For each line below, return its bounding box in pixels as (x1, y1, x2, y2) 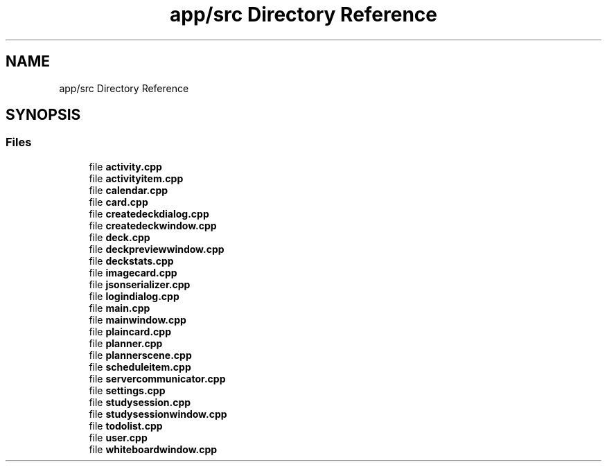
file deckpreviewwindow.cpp (89, 243, 225, 255)
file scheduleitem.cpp (89, 360, 191, 373)
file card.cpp (89, 195, 148, 208)
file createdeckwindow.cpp (89, 219, 217, 231)
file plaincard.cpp (89, 325, 171, 337)
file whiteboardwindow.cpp (89, 443, 218, 455)
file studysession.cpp (89, 396, 191, 408)
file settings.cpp (89, 384, 166, 396)
